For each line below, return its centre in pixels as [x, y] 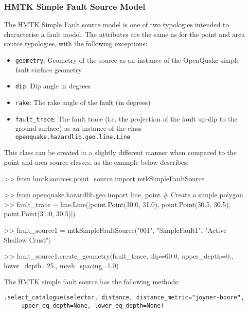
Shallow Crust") [27, 239]
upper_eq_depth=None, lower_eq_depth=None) [93, 305]
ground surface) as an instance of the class [79, 128]
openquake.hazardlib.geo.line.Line [73, 137]
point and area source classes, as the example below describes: [97, 162]
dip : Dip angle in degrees [53, 86]
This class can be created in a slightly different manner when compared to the [120, 152]
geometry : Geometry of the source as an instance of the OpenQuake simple [127, 60]
